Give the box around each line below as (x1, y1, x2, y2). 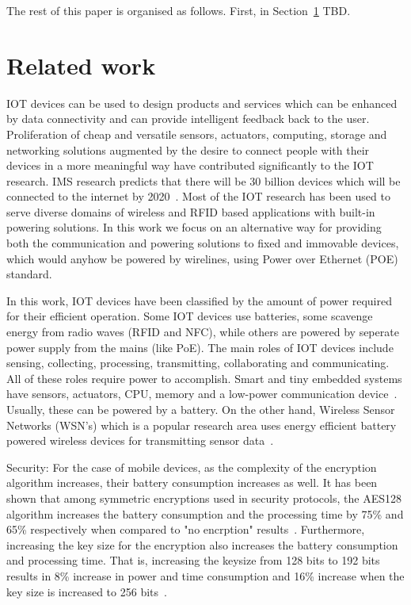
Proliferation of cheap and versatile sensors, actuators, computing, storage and (6, 125, 387, 142)
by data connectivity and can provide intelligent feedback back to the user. (6, 110, 370, 127)
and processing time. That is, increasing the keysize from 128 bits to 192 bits (6, 552, 380, 569)
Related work (6, 48, 156, 81)
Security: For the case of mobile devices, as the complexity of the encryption (6, 458, 377, 475)
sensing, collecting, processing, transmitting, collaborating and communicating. (6, 354, 390, 371)
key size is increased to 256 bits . (6, 583, 167, 599)
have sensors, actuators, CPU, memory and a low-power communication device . (6, 385, 398, 402)
